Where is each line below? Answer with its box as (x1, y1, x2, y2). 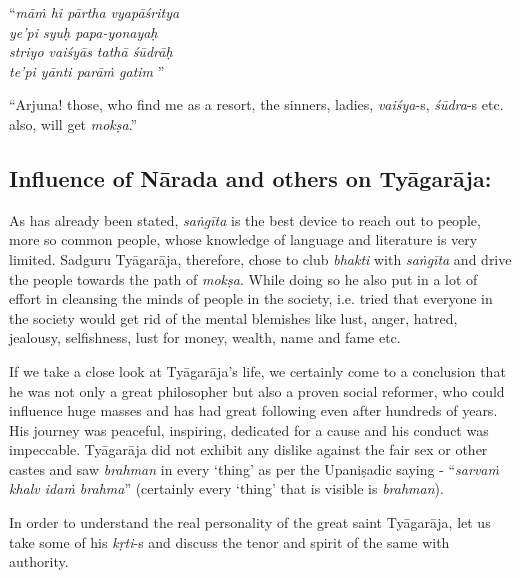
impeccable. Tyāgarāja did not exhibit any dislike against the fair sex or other (9, 439, 488, 460)
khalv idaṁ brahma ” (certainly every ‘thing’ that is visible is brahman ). (9, 478, 444, 499)
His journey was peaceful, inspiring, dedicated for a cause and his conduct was (9, 419, 489, 440)
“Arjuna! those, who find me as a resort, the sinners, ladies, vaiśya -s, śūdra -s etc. (9, 94, 504, 115)
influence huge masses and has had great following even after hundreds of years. (9, 400, 498, 421)
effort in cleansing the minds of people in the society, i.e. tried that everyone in (9, 288, 493, 309)
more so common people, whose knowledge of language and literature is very (9, 229, 478, 250)
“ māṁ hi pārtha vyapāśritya (9, 2, 180, 22)
